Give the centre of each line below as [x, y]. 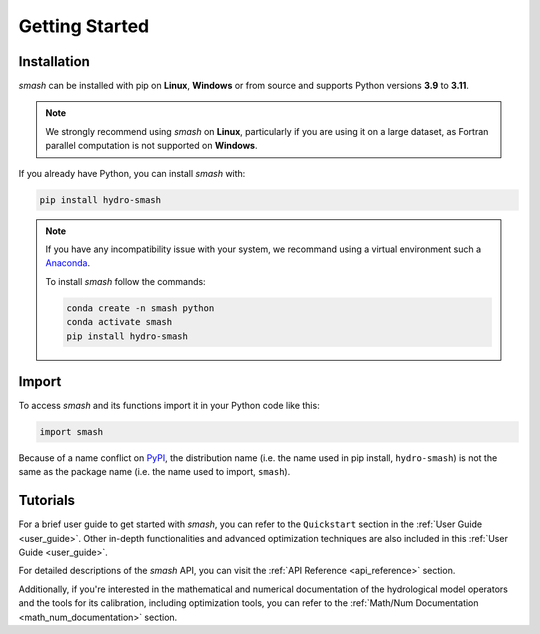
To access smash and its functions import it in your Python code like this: [169, 406]
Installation [54, 61]
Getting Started [84, 26]
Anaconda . [67, 263]
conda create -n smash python [140, 308]
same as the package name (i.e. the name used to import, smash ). [154, 472]
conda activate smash [119, 322]
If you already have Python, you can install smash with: [132, 173]
